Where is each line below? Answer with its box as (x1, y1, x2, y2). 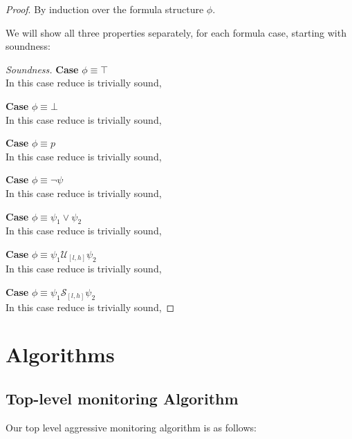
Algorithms (6, 340, 115, 368)
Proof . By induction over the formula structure (6, 2, 204, 16)
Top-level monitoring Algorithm (6, 387, 239, 409)
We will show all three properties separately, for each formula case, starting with (6, 25, 346, 39)
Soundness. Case (6, 62, 79, 76)
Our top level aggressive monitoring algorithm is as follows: (6, 420, 257, 434)
